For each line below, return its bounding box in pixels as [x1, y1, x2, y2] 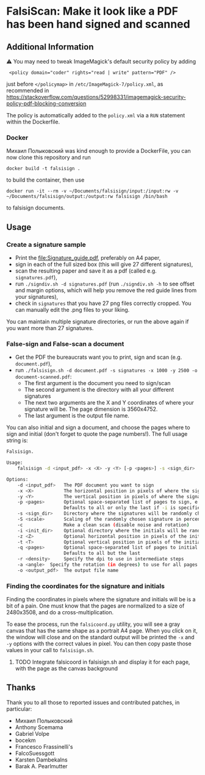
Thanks [6, 683, 36, 693]
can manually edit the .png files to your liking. [15, 306, 130, 313]
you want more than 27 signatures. [6, 324, 94, 331]
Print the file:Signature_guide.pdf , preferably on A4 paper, [15, 254, 161, 261]
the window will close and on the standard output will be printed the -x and [6, 634, 195, 641]
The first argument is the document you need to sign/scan [24, 380, 171, 387]
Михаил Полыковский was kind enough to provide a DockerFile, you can [6, 147, 191, 155]
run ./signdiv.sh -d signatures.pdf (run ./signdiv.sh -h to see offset [15, 280, 195, 287]
